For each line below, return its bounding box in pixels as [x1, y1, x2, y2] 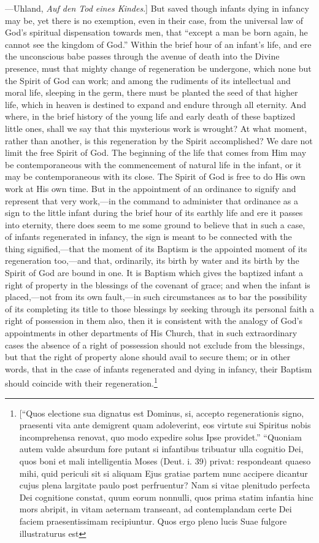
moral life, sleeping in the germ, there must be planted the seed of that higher [5, 86, 298, 99]
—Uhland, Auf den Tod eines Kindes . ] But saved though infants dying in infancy [5, 2, 309, 14]
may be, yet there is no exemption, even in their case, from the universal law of [5, 13, 304, 26]
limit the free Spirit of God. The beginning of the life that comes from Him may [5, 146, 307, 159]
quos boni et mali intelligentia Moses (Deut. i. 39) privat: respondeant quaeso [19, 455, 311, 468]
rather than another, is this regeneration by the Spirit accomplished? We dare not [5, 134, 313, 147]
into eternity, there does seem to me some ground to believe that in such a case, [5, 218, 306, 231]
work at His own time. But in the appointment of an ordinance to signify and [5, 182, 296, 194]
